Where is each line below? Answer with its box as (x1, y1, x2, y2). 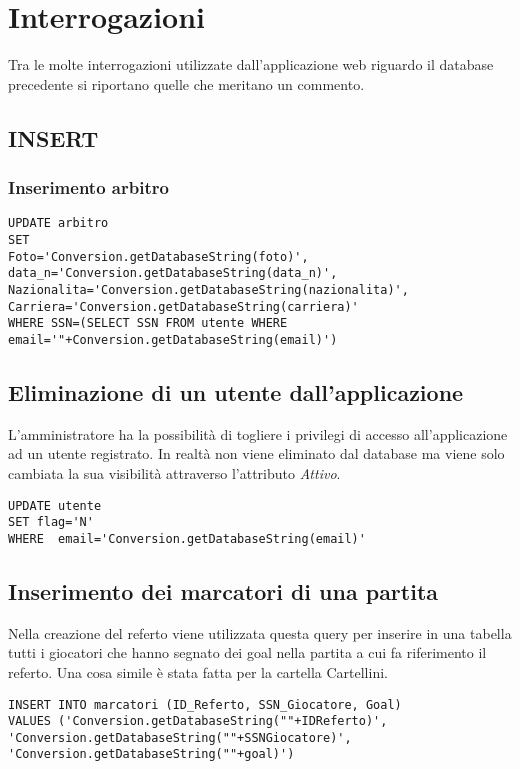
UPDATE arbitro (8, 216, 109, 231)
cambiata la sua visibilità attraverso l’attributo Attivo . (8, 462, 341, 483)
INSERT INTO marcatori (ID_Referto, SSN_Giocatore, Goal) (8, 697, 402, 712)
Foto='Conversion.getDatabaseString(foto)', (8, 249, 309, 264)
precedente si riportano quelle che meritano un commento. (8, 73, 365, 94)
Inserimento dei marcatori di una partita (8, 575, 439, 606)
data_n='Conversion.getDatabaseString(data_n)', (8, 266, 338, 281)
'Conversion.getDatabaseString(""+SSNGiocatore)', (8, 730, 352, 745)
